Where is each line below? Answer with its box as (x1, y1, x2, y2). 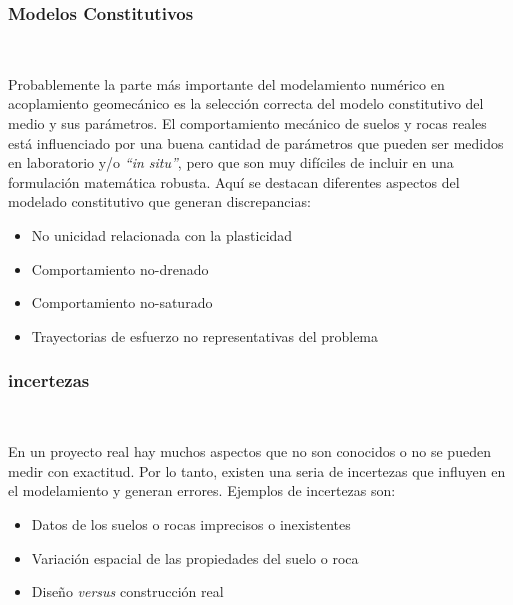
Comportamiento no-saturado (31, 292, 213, 313)
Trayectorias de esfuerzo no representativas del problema (31, 325, 379, 346)
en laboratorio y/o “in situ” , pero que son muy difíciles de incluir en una (8, 152, 454, 173)
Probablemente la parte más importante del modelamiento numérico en (8, 73, 445, 94)
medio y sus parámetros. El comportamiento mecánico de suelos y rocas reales (8, 113, 487, 133)
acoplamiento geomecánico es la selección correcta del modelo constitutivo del (8, 93, 484, 114)
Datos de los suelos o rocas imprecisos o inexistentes (31, 513, 351, 534)
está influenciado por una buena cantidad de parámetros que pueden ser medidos (8, 132, 504, 153)
